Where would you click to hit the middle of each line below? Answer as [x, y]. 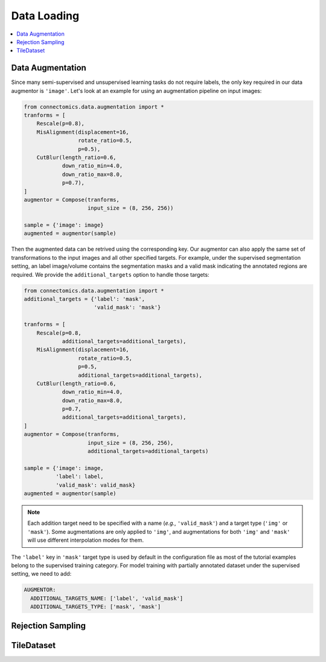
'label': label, [79, 477]
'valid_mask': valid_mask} [95, 485]
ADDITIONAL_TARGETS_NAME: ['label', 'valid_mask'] [107, 598]
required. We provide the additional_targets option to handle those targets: [110, 274]
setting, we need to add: [41, 574]
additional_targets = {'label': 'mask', [84, 299]
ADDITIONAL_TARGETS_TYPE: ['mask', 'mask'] [96, 607]
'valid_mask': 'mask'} [127, 307]
